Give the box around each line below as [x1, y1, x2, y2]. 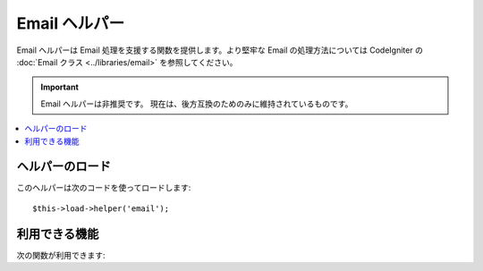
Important [40, 81, 80, 93]
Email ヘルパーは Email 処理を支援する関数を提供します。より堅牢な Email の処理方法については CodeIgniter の [16, 45, 424, 55]
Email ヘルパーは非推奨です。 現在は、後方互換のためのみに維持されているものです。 [40, 98, 353, 109]
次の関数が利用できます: [16, 250, 106, 260]
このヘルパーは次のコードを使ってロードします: [16, 182, 191, 193]
